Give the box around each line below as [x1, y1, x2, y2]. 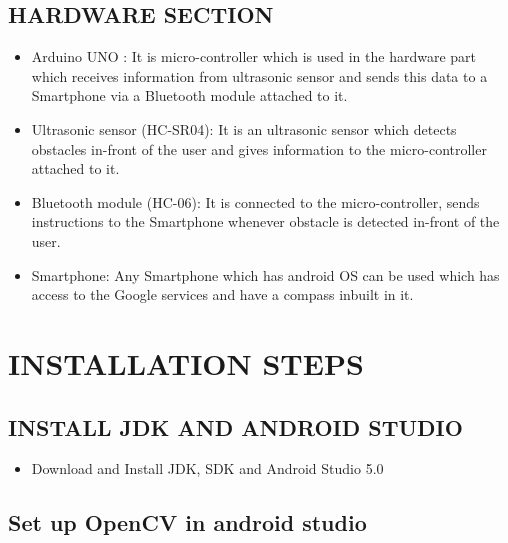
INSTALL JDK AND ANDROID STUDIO [8, 411, 463, 442]
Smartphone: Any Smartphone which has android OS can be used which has [31, 264, 500, 285]
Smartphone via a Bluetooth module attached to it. [31, 85, 348, 106]
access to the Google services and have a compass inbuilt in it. [31, 284, 414, 305]
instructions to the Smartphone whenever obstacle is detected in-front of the [31, 211, 500, 232]
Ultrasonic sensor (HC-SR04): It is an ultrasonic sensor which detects [31, 118, 457, 139]
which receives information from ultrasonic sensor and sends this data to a [31, 65, 488, 86]
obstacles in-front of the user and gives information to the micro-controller [31, 138, 487, 159]
